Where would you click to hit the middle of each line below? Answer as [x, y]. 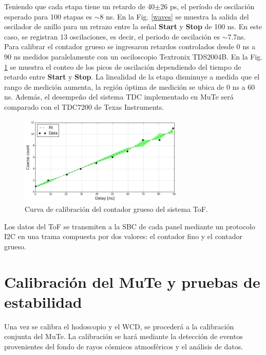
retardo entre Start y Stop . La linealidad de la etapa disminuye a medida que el [132, 77]
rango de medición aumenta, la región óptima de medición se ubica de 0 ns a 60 [130, 86]
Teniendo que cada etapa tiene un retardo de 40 [80, 6]
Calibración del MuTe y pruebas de [132, 281]
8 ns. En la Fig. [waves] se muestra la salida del [174, 16]
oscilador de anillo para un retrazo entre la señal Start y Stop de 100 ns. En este [133, 26]
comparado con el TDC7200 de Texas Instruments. [84, 106]
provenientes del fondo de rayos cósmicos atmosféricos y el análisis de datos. [124, 346]
